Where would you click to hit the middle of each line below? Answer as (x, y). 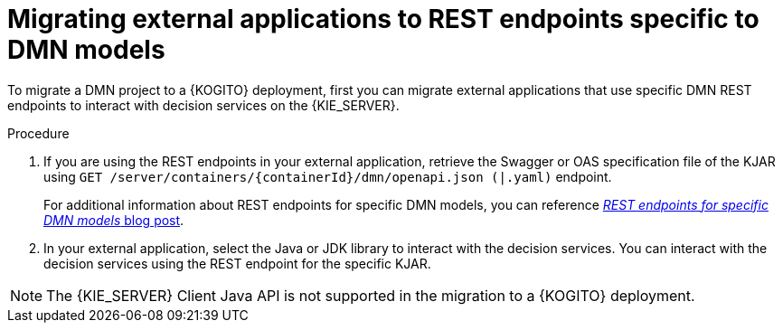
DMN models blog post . (114, 220)
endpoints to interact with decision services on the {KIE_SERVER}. (203, 105)
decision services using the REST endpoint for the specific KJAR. (237, 263)
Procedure (38, 133)
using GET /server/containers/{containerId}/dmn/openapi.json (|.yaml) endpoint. (328, 176)
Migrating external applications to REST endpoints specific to (383, 19)
